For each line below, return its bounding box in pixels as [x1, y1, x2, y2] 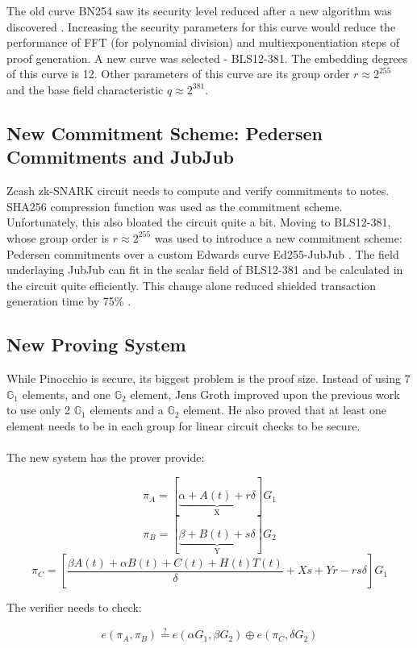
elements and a [90, 401, 164, 418]
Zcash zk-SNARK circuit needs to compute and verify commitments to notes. [6, 182, 390, 199]
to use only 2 [6, 401, 71, 418]
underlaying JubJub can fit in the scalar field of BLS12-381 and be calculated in [6, 261, 403, 278]
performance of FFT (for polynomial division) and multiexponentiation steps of [6, 34, 399, 51]
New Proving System [6, 332, 186, 357]
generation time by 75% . [6, 293, 131, 309]
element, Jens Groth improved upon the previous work [130, 385, 400, 402]
